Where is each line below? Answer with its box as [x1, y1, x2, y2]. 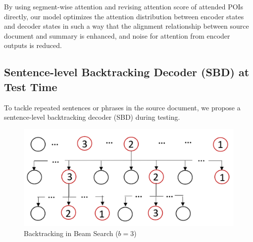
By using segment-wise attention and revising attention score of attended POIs [4, 1, 244, 11]
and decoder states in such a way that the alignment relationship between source [4, 21, 249, 31]
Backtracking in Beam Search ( [24, 228, 118, 239]
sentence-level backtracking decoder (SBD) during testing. [4, 112, 180, 122]
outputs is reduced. [4, 40, 62, 50]
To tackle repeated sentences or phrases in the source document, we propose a [4, 102, 241, 112]
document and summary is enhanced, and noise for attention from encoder [4, 30, 230, 41]
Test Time [4, 79, 57, 94]
